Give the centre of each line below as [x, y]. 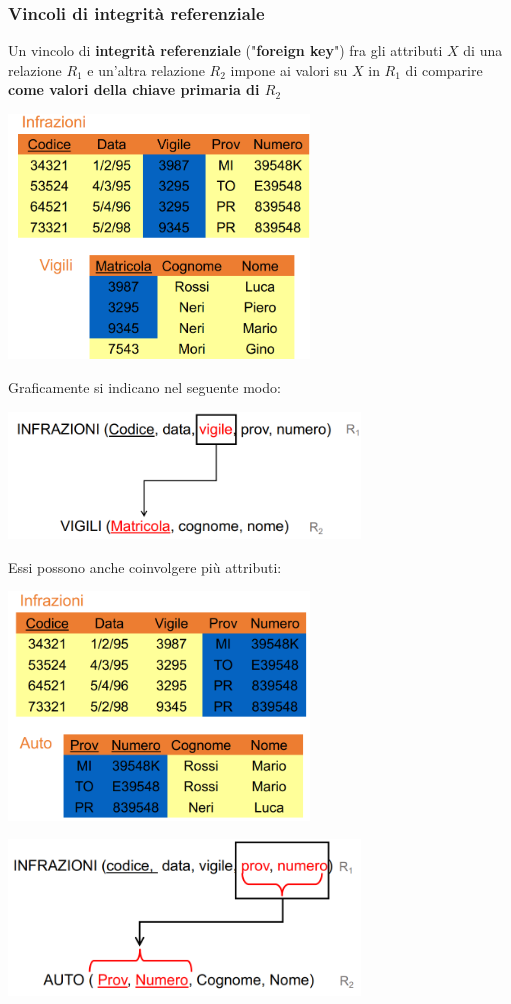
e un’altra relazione [146, 69]
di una [483, 50]
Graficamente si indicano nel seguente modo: [144, 387]
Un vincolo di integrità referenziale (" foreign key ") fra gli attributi [225, 50]
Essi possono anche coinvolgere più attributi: [145, 566]
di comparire [444, 69]
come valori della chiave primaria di [134, 89]
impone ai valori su [289, 69]
